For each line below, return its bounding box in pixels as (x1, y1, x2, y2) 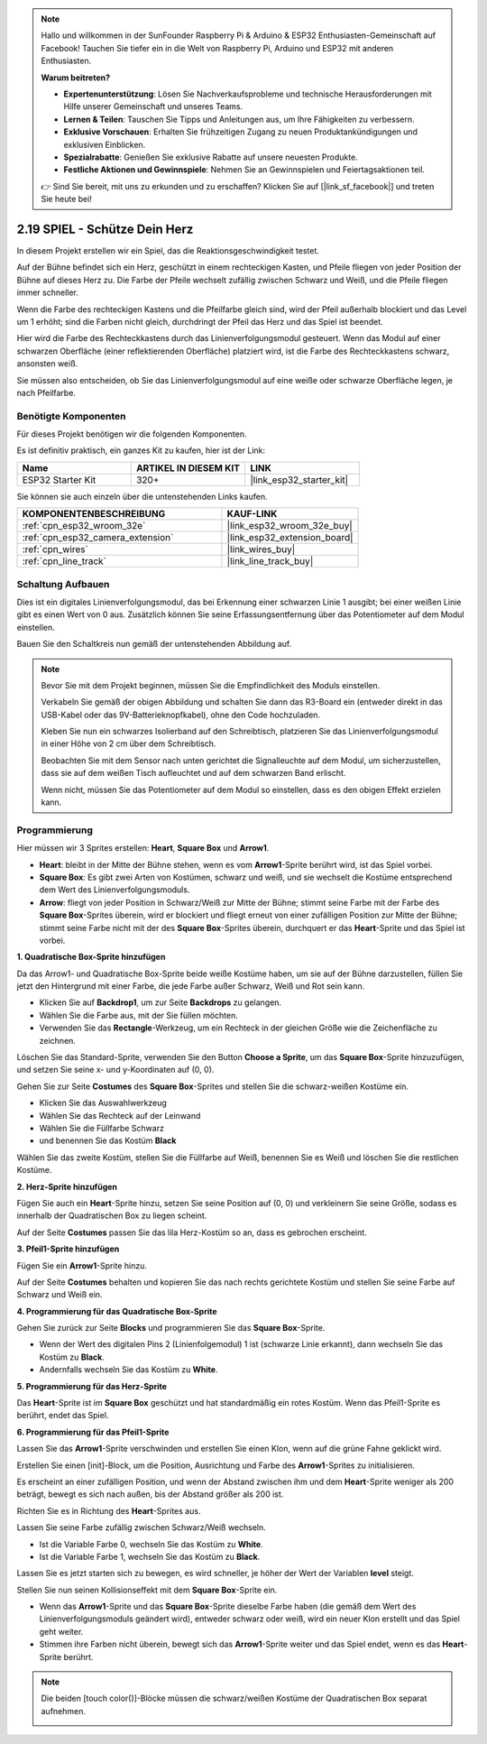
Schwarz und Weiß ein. (16, 1289, 103, 1300)
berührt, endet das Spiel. (16, 1410, 109, 1421)
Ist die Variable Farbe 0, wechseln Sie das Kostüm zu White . (39, 1538, 263, 1549)
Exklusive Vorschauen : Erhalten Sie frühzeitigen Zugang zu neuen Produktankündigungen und (63, 126, 418, 137)
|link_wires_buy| (226, 543, 296, 556)
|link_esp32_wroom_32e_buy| (226, 520, 354, 532)
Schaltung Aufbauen (16, 577, 110, 590)
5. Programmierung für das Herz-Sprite (16, 1380, 167, 1391)
